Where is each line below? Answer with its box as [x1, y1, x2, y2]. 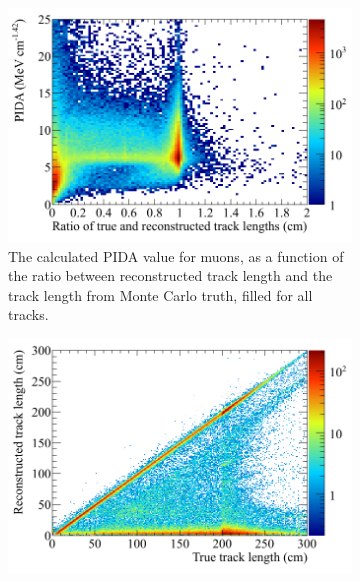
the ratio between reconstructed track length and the [8, 265, 333, 286]
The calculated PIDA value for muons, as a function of [8, 245, 344, 266]
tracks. [8, 304, 49, 325]
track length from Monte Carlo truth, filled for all [8, 284, 313, 305]
